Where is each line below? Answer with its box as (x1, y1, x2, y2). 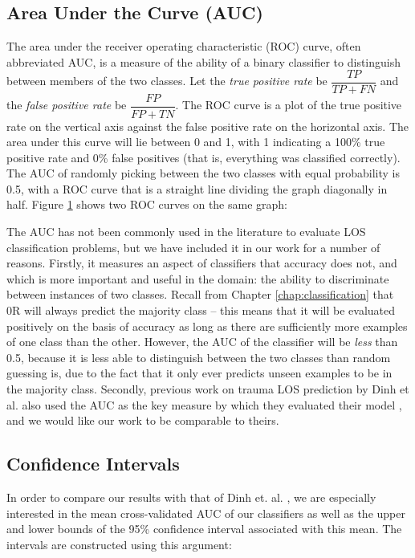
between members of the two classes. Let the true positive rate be (6, 72, 328, 89)
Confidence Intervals (6, 451, 180, 476)
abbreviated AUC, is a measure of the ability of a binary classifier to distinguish (6, 53, 401, 70)
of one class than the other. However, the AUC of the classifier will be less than (6, 333, 398, 350)
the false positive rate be (6, 96, 127, 113)
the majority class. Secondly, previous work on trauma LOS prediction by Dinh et (6, 381, 409, 397)
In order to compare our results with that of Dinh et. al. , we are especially (6, 489, 376, 505)
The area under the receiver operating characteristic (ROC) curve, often (6, 38, 361, 55)
